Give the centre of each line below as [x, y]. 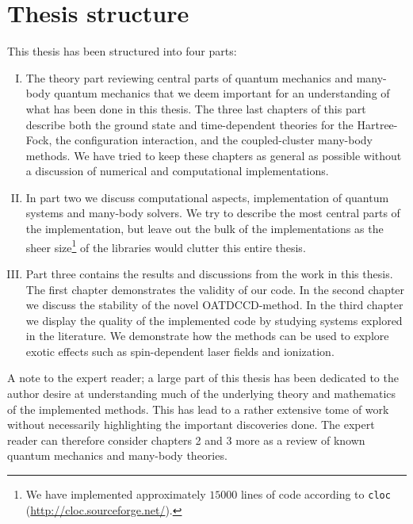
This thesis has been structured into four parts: [122, 51]
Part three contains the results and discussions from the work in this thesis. [209, 273]
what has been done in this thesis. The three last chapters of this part [196, 108]
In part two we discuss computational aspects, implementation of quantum [207, 197]
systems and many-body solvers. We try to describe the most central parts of [213, 213]
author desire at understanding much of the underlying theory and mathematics [202, 394]
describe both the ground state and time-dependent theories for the [189, 124]
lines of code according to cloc [315, 494]
